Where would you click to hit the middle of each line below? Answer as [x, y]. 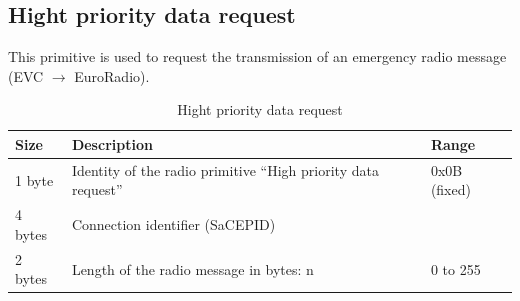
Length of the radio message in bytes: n [192, 268]
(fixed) [450, 189]
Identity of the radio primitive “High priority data [225, 169]
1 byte [34, 179]
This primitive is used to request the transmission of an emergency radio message [257, 56]
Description [112, 143]
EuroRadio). [112, 75]
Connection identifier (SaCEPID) [173, 224]
